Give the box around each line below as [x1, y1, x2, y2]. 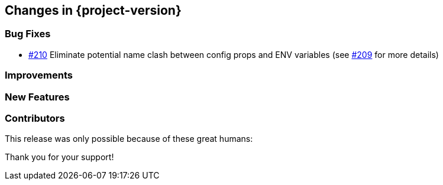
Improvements [5, 69, 73, 82]
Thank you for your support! [5, 152, 114, 163]
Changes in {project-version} [5, 3, 182, 18]
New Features [5, 90, 70, 103]
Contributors [5, 112, 65, 124]
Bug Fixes [5, 28, 51, 40]
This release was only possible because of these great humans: [5, 134, 253, 144]
